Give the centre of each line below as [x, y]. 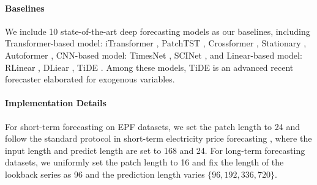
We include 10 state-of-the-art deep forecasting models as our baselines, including [158, 31]
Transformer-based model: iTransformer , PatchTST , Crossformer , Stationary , [156, 43]
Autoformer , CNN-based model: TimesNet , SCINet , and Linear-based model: [154, 55]
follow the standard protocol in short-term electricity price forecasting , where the [158, 138]
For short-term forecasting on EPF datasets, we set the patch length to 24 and [152, 126]
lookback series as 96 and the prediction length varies [105, 174]
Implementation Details [56, 103]
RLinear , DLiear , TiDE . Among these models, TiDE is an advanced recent [149, 67]
